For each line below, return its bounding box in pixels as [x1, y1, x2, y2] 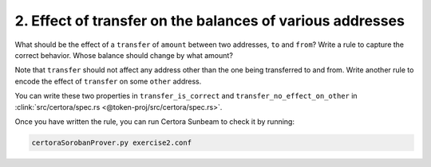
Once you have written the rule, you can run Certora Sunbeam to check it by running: [14, 116, 295, 126]
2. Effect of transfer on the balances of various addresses [14, 12, 405, 29]
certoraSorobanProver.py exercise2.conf [31, 138, 192, 147]
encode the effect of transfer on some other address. [14, 76, 202, 86]
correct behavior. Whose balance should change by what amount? [14, 50, 233, 60]
